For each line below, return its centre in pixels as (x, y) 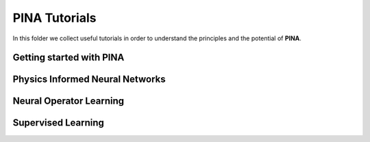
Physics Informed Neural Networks (89, 80)
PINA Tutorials (54, 18)
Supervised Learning (58, 123)
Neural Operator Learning (69, 101)
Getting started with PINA (69, 58)
